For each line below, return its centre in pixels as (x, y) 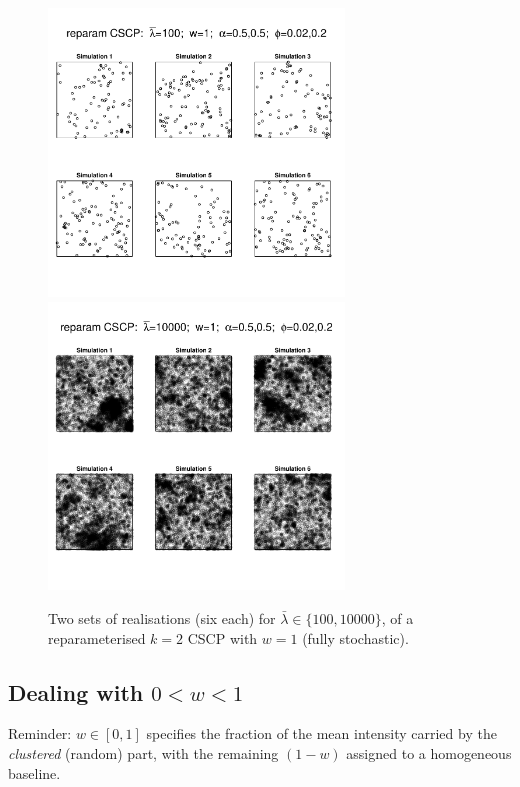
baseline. (34, 772)
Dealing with (76, 691)
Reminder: (40, 733)
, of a (397, 618)
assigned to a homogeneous (429, 752)
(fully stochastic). (355, 637)
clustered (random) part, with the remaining (143, 752)
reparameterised (97, 637)
